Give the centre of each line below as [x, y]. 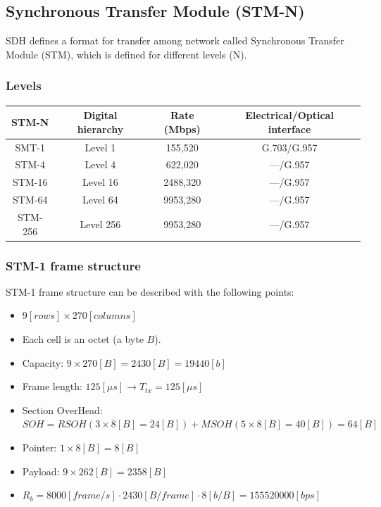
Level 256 [100, 224]
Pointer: [39, 447]
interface [289, 129]
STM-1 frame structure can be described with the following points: [150, 291]
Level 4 [100, 164]
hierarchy [100, 129]
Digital [100, 115]
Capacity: [43, 362]
